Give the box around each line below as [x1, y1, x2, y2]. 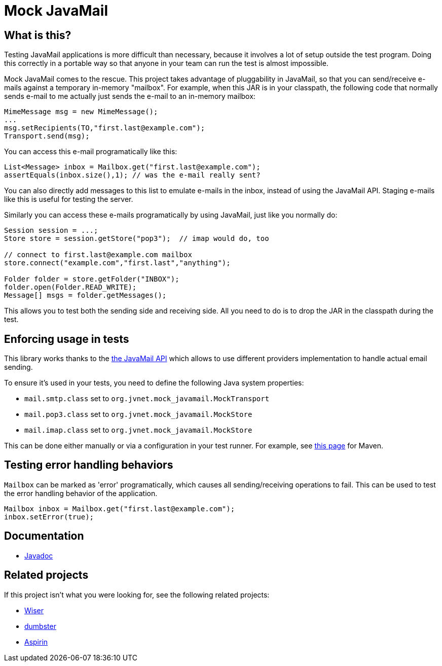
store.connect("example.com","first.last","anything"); [4, 259, 231, 267]
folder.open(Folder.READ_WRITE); [4, 283, 137, 292]
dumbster [24, 621, 56, 630]
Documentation [4, 530, 84, 543]
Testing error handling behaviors [4, 459, 173, 472]
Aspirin [24, 637, 48, 646]
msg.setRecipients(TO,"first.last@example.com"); [4, 124, 205, 132]
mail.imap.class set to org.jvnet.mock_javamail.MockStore [24, 426, 252, 435]
